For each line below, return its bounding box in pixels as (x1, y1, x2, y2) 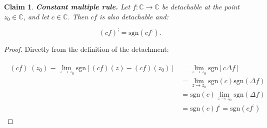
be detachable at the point (161, 1, 239, 11)
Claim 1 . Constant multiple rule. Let (4, 1, 130, 11)
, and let (23, 11, 49, 21)
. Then (67, 11, 88, 21)
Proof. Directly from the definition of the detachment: (4, 43, 169, 54)
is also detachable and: (99, 11, 168, 21)
